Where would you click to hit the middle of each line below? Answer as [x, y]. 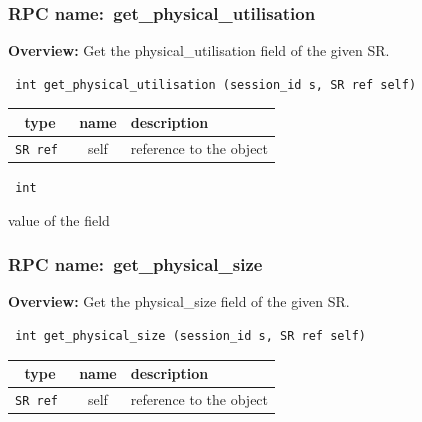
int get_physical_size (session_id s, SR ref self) [190, 335]
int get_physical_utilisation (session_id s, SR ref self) [216, 84]
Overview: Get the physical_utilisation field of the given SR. [199, 50]
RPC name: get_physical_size [135, 264]
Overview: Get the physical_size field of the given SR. [179, 301]
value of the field [59, 219]
